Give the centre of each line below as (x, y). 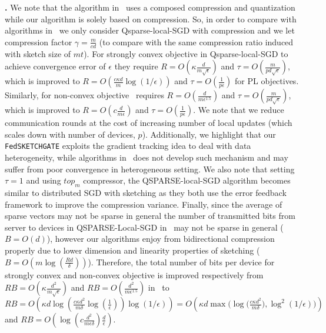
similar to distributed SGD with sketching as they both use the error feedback (146, 193)
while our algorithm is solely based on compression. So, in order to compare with (151, 19)
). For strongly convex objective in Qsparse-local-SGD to (186, 53)
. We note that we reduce (239, 110)
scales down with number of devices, (70, 134)
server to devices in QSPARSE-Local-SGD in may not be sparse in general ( (144, 227)
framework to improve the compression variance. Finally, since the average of (144, 204)
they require (136, 66)
